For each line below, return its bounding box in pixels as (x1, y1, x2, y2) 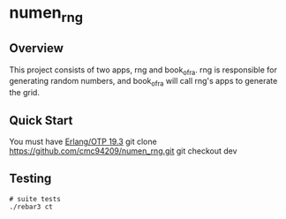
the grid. (9, 87, 40, 98)
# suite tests (9, 194, 62, 203)
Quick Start (9, 113, 73, 128)
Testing (9, 171, 52, 186)
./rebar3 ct (9, 202, 53, 211)
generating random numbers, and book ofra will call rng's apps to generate (9, 76, 278, 88)
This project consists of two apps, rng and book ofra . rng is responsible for (9, 64, 278, 77)
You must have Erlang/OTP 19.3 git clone (9, 136, 157, 147)
